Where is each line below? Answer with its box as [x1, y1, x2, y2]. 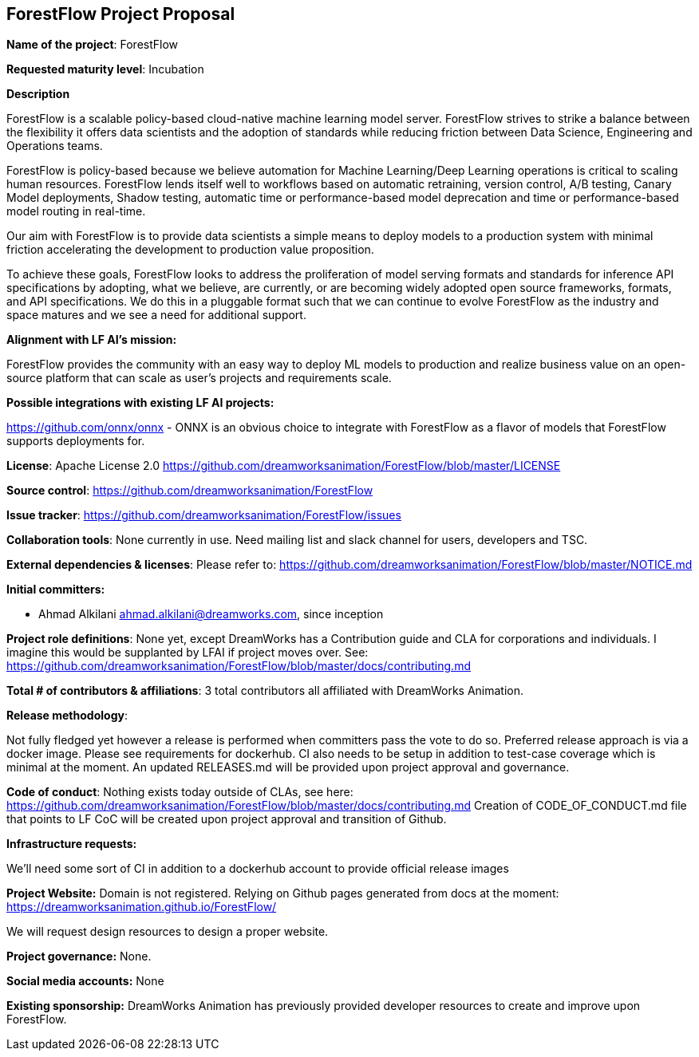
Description [6, 87, 70, 101]
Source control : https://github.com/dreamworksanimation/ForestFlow [6, 483, 373, 498]
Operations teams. [6, 139, 103, 153]
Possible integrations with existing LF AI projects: [6, 396, 274, 410]
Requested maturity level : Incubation [6, 62, 204, 77]
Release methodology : [6, 708, 128, 723]
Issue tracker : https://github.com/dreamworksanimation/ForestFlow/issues [6, 508, 401, 523]
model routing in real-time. [6, 204, 146, 219]
